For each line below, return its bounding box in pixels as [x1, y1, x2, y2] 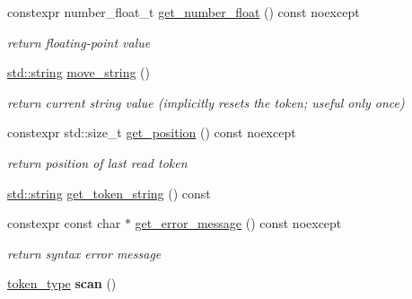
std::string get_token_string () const [7, 183, 211, 202]
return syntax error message [7, 243, 162, 262]
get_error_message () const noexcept [135, 214, 342, 233]
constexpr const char [7, 214, 121, 233]
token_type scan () [7, 274, 117, 293]
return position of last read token [7, 153, 188, 171]
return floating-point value [7, 32, 151, 51]
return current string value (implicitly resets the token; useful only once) [7, 92, 405, 111]
